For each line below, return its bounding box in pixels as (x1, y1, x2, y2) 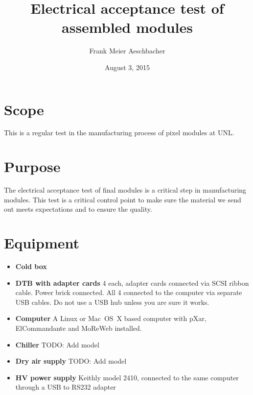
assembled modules (62, 17, 193, 37)
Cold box (15, 261, 47, 272)
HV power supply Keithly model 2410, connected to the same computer (15, 372, 239, 382)
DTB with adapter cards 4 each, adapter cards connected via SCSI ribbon (15, 277, 249, 288)
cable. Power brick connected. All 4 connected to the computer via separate (15, 287, 242, 297)
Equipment (4, 233, 79, 253)
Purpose (4, 156, 61, 176)
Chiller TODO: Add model (15, 339, 99, 349)
